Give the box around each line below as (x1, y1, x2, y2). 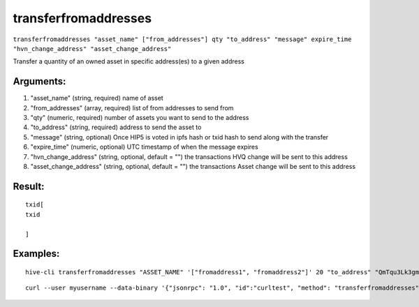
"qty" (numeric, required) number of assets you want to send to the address (30, 114, 249, 122)
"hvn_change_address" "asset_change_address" (13, 45, 172, 52)
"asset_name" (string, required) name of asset (30, 94, 163, 103)
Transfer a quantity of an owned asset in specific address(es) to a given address (13, 57, 244, 66)
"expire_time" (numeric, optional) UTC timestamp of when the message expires (30, 143, 258, 151)
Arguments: (13, 75, 66, 87)
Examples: (13, 248, 60, 260)
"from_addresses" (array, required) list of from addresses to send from (30, 103, 234, 112)
